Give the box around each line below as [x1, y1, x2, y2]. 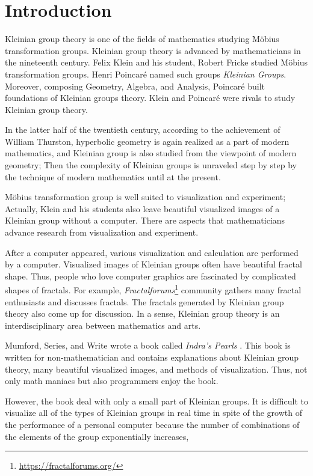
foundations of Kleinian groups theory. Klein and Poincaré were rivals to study [5, 91, 296, 104]
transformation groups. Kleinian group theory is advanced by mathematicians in [5, 44, 301, 56]
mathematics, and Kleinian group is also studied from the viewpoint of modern [5, 147, 297, 159]
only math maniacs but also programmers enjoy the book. [5, 374, 218, 387]
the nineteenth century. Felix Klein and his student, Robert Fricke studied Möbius [5, 56, 308, 69]
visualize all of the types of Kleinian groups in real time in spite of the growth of [5, 406, 302, 419]
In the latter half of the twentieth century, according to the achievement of [5, 123, 280, 136]
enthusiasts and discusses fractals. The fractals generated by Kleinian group [5, 295, 284, 308]
